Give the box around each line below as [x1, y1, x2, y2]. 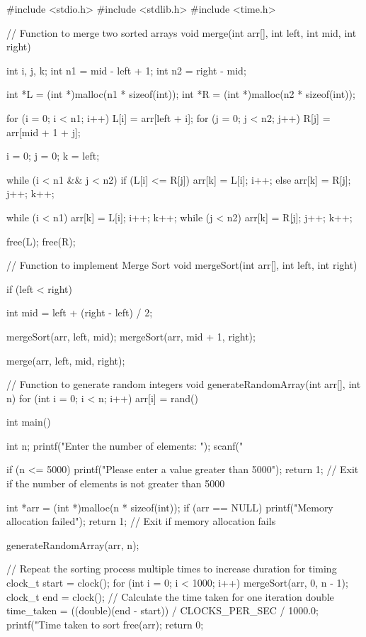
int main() [6, 414, 51, 429]
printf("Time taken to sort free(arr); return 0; [6, 616, 204, 631]
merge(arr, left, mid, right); [6, 353, 125, 367]
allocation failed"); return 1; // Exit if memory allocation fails [6, 514, 276, 528]
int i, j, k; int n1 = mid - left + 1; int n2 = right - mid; [6, 62, 246, 77]
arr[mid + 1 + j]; [6, 124, 81, 139]
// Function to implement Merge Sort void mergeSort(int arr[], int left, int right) [6, 257, 358, 272]
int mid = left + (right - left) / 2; [6, 305, 153, 320]
